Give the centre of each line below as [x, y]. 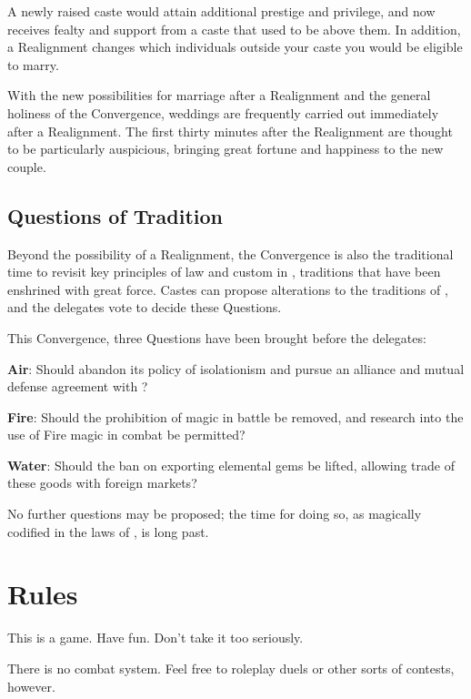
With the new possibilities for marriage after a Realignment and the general [219, 95]
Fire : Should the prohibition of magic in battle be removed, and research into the [235, 416]
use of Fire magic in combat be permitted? [126, 435]
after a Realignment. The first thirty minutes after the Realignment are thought [230, 131]
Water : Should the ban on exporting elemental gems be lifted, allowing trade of [231, 465]
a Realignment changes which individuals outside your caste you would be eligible [235, 47]
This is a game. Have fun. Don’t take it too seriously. [155, 638]
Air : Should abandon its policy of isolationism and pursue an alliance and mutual [236, 368]
